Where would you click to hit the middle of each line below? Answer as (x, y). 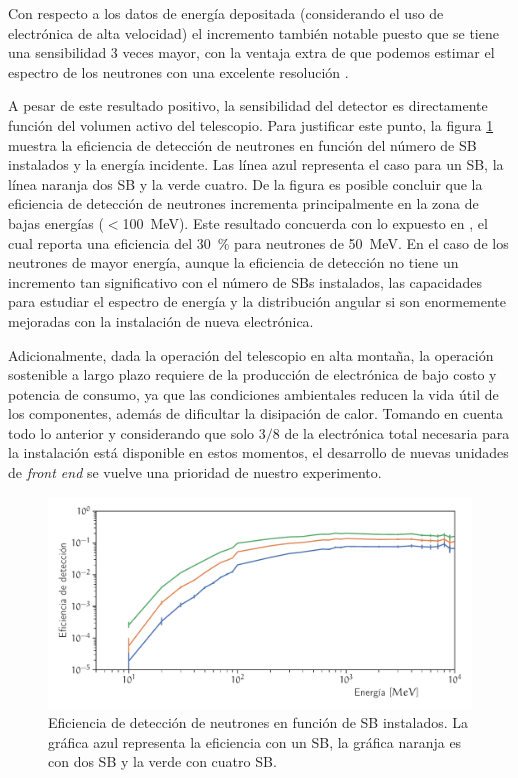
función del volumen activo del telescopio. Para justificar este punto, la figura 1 (251, 124)
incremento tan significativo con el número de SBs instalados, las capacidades (245, 281)
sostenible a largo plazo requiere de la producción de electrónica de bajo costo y (252, 374)
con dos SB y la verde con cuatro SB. (162, 761)
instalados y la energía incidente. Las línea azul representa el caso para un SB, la (256, 164)
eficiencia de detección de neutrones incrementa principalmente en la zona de (243, 203)
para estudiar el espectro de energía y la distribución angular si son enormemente (257, 301)
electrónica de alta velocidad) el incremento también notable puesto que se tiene (253, 32)
